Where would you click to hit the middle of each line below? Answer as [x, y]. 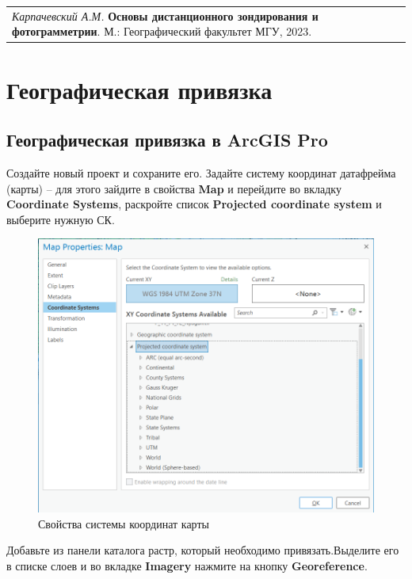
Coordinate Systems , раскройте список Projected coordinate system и [194, 204]
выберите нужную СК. [61, 219]
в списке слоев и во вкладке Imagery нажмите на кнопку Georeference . [187, 565]
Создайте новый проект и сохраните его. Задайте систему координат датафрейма [201, 173]
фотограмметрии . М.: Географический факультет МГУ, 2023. [162, 31]
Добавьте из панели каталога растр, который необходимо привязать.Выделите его [203, 550]
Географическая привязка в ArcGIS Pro [167, 140]
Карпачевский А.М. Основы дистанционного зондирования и [165, 15]
